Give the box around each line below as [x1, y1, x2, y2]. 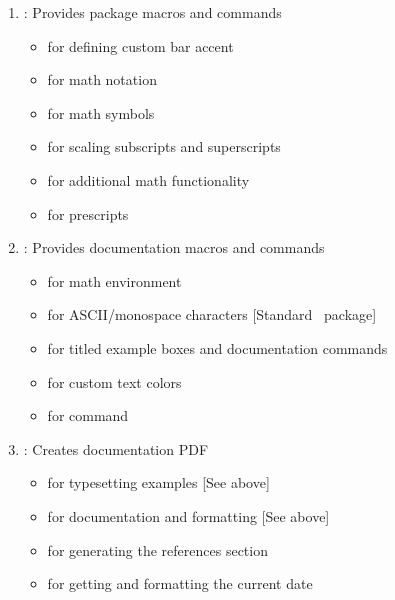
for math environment [47, 270, 182, 291]
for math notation [47, 69, 157, 90]
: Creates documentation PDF [23, 438, 209, 459]
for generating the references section [47, 539, 268, 560]
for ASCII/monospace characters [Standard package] [47, 304, 377, 325]
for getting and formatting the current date [47, 573, 313, 594]
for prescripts [47, 203, 129, 224]
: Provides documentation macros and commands [23, 237, 325, 258]
